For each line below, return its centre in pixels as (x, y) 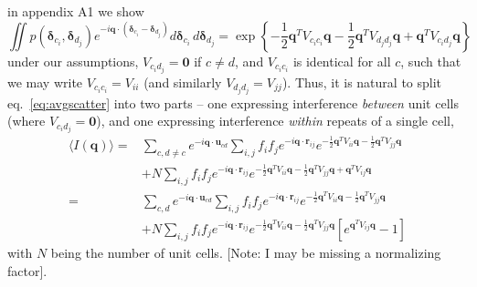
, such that (431, 61)
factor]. (27, 270)
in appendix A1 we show (76, 11)
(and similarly (183, 82)
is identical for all (342, 61)
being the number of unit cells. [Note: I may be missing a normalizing (246, 252)
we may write (45, 82)
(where (26, 121)
